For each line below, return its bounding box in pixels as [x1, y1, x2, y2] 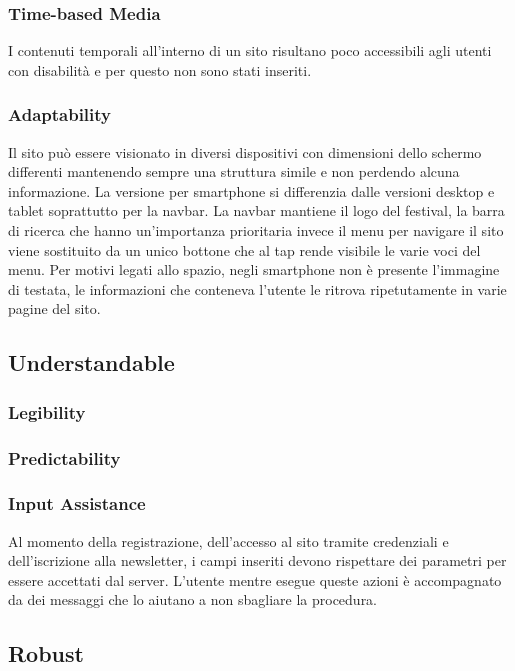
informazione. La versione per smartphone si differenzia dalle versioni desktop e [8, 180, 495, 201]
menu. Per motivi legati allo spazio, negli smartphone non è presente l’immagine [8, 259, 500, 280]
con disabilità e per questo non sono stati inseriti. [8, 59, 312, 80]
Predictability [8, 445, 121, 470]
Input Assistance [8, 491, 146, 516]
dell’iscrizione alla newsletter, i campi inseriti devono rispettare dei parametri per [8, 550, 507, 571]
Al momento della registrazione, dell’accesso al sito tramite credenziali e [8, 530, 449, 551]
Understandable [8, 347, 175, 378]
